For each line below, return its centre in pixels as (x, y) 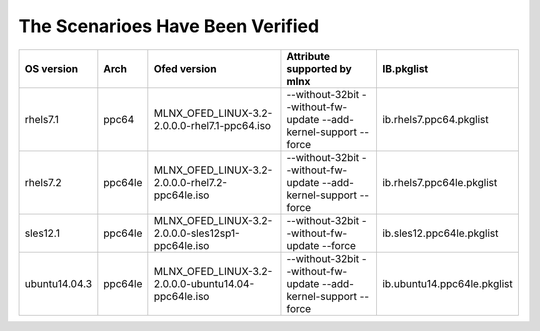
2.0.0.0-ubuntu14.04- (204, 283)
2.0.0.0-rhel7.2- (190, 182)
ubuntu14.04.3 (58, 283)
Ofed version (185, 68)
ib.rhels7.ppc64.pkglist (435, 119)
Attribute (308, 56)
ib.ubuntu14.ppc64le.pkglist (447, 283)
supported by (319, 68)
